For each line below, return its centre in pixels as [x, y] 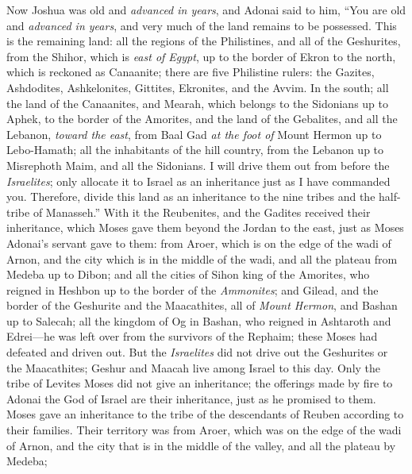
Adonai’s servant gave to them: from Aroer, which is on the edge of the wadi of [199, 243]
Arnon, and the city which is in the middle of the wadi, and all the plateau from [202, 258]
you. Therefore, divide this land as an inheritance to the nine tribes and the [191, 197]
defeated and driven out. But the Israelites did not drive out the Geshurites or [197, 352]
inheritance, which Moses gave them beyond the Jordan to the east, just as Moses [205, 227]
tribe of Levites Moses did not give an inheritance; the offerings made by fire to [200, 383]
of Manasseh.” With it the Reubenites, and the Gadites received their [202, 212]
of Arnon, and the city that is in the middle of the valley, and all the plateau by [201, 445]
